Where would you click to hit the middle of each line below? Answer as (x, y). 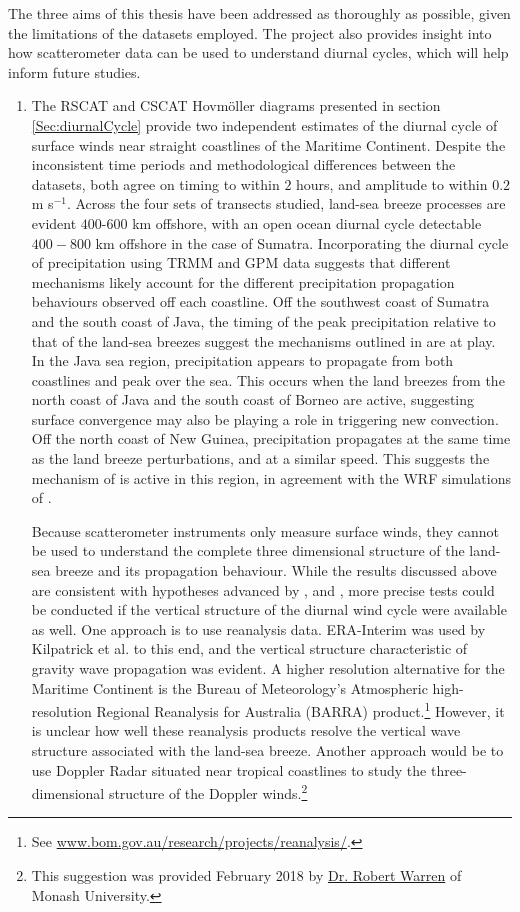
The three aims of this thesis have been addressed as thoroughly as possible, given (259, 13)
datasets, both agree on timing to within (155, 183)
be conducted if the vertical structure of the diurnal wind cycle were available (269, 609)
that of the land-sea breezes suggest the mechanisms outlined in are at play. (263, 340)
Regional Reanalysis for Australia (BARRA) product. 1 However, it (300, 709)
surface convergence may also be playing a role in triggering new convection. (265, 418)
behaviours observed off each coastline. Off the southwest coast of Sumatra (260, 301)
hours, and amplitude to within (392, 183)
